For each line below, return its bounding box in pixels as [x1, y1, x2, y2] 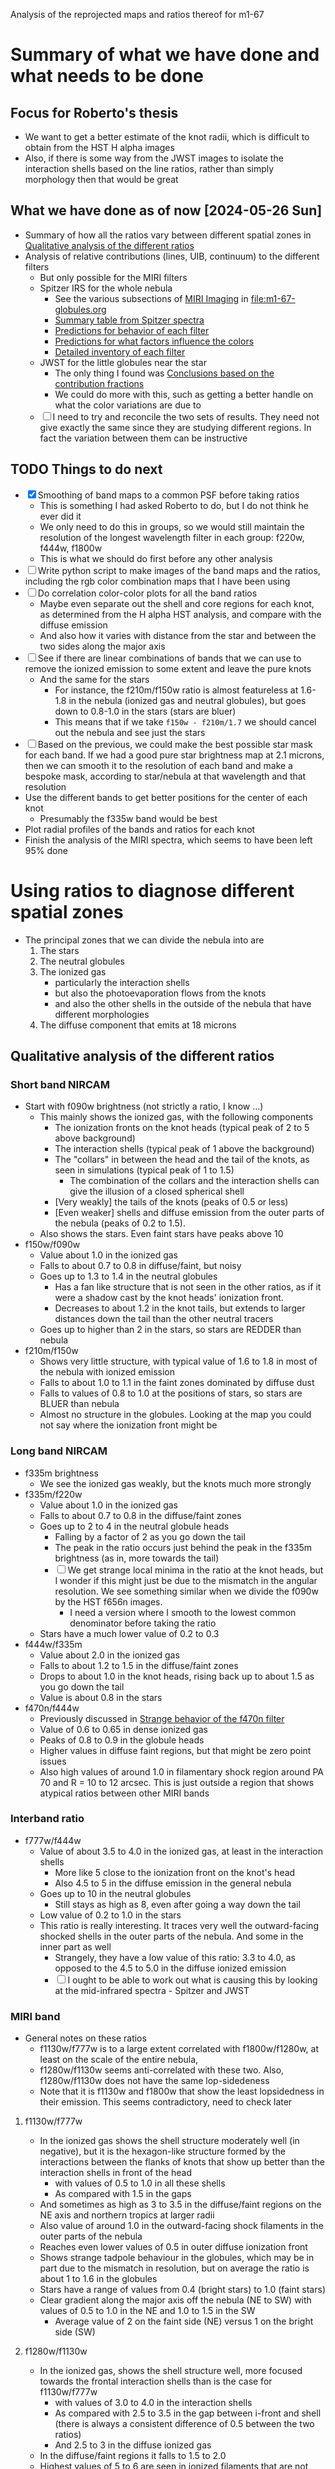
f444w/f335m [24, 1638, 83, 1650]
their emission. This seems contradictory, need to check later [39, 2096, 293, 2108]
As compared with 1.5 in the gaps [54, 2188, 192, 2200]
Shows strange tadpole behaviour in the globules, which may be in [39, 2252, 315, 2264]
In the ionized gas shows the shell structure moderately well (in [39, 2135, 300, 2147]
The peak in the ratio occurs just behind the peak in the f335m [54, 1541, 313, 1553]
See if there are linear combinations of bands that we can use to [37, 652, 302, 664]
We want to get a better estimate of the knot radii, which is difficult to [24, 131, 310, 143]
